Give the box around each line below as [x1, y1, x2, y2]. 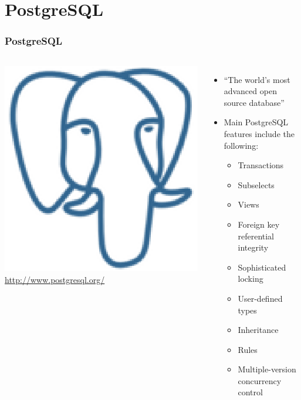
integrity [238, 241, 269, 254]
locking [238, 272, 263, 285]
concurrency [238, 374, 282, 386]
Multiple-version [238, 363, 296, 375]
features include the [224, 127, 295, 139]
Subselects [238, 178, 275, 191]
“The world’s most [224, 73, 290, 85]
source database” [224, 96, 285, 108]
